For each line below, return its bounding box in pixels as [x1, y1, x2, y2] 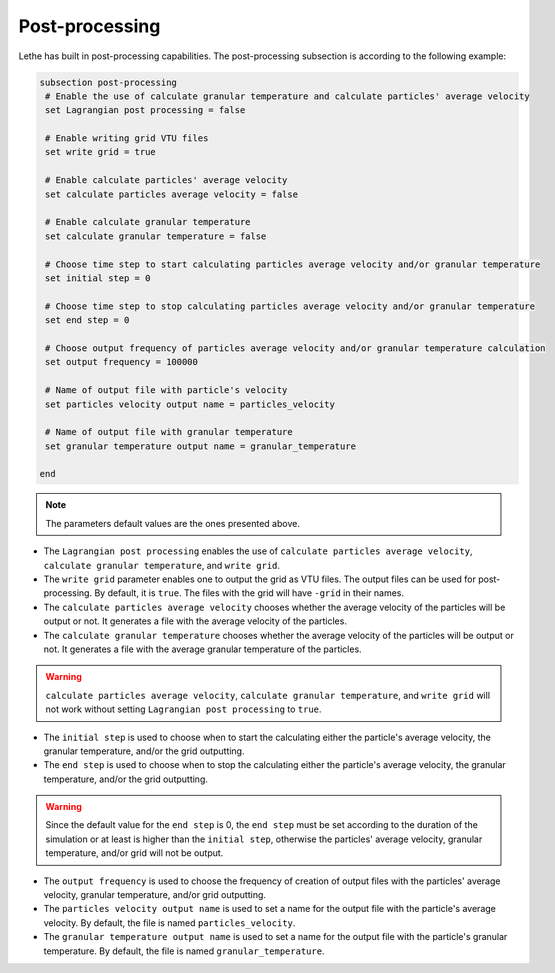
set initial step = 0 [45, 273, 151, 284]
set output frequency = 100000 [45, 356, 199, 368]
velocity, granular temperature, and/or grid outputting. [43, 889, 267, 901]
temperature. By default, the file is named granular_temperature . [43, 945, 325, 957]
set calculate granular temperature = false [45, 230, 267, 242]
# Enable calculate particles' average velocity [45, 175, 288, 186]
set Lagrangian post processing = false [45, 105, 246, 116]
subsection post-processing [39, 76, 177, 88]
